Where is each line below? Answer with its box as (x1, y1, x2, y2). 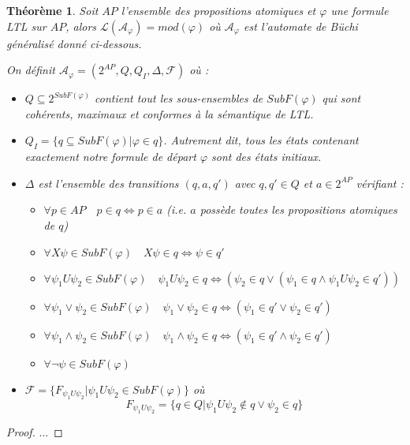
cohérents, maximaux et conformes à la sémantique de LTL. (24, 105, 314, 122)
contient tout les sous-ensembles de (95, 90, 263, 107)
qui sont (322, 90, 361, 107)
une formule (330, 2, 389, 18)
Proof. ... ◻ (6, 424, 63, 440)
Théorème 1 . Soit (6, 2, 99, 18)
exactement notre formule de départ (24, 148, 196, 165)
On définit (6, 62, 55, 78)
